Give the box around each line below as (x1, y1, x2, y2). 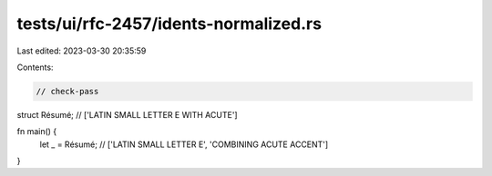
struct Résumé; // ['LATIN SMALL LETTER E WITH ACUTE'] (16, 109, 238, 120)
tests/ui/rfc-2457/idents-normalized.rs (16, 14, 323, 34)
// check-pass (36, 86, 99, 96)
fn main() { (16, 126, 57, 137)
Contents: (16, 62, 54, 73)
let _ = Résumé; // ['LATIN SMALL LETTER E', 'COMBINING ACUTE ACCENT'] (39, 139, 329, 150)
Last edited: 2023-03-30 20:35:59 (16, 45, 147, 56)
